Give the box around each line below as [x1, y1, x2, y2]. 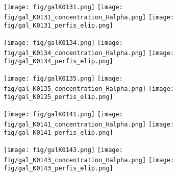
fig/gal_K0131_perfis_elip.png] [4, 22, 113, 30]
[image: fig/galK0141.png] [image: [4, 110, 123, 118]
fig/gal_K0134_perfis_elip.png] [4, 58, 113, 65]
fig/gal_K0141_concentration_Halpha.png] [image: [4, 120, 174, 128]
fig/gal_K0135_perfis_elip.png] [4, 93, 113, 101]
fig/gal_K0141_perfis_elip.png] [4, 129, 113, 137]
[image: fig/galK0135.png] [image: [4, 74, 123, 82]
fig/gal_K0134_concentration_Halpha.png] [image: [4, 49, 174, 57]
